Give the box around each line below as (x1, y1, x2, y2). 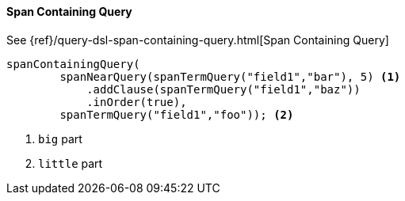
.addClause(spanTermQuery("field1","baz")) (86, 82, 361, 96)
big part (38, 131, 82, 146)
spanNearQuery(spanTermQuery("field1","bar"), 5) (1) (59, 70, 401, 83)
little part (38, 156, 103, 170)
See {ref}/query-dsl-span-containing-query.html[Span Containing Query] (6, 32, 389, 47)
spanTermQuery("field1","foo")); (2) (59, 108, 294, 121)
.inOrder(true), (86, 95, 187, 108)
